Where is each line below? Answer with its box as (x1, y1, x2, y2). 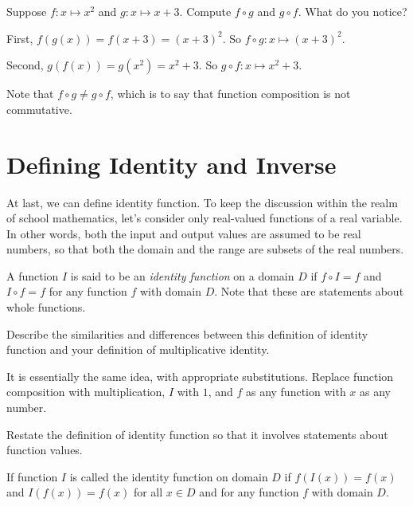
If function (6, 468, 58, 484)
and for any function (199, 484, 299, 500)
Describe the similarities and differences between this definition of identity (6, 325, 368, 342)
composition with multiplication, (6, 383, 166, 400)
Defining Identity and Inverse (6, 147, 337, 180)
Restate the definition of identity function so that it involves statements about (6, 426, 388, 442)
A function (6, 267, 59, 284)
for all (133, 484, 163, 500)
